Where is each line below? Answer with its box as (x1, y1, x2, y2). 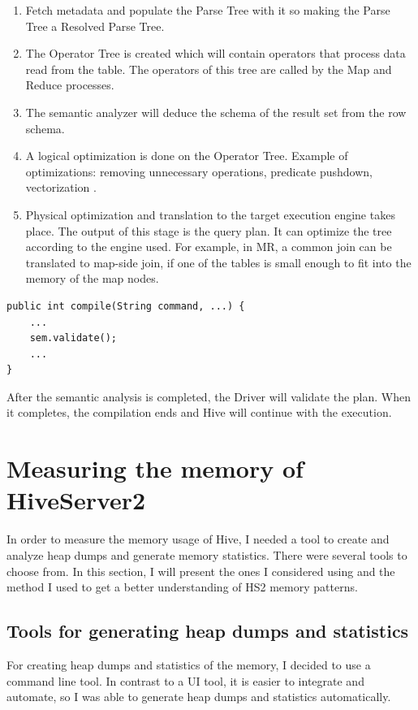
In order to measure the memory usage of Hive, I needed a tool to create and (6, 530, 390, 548)
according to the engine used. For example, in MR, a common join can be (25, 238, 392, 255)
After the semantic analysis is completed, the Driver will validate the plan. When (6, 387, 411, 405)
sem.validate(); (29, 332, 118, 344)
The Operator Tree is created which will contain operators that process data (25, 45, 406, 62)
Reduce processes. (25, 76, 114, 93)
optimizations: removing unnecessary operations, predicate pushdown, (25, 162, 373, 180)
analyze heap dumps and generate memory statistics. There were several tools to (6, 546, 407, 563)
